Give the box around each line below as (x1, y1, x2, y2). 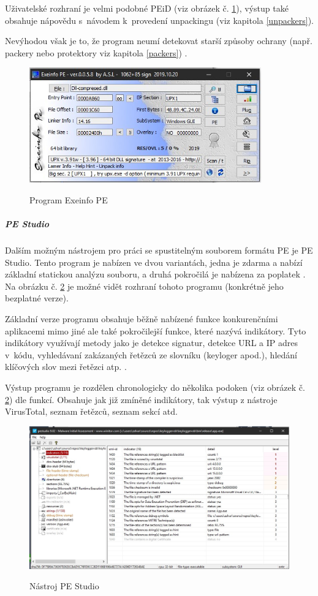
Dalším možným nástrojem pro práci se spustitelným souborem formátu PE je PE (5, 244, 313, 256)
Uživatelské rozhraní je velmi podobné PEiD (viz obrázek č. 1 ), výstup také (5, 2, 289, 14)
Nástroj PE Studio (29, 579, 99, 592)
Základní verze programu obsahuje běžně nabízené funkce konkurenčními (5, 312, 278, 325)
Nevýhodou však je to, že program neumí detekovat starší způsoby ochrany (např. (5, 34, 312, 47)
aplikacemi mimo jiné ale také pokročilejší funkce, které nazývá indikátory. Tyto (5, 324, 306, 337)
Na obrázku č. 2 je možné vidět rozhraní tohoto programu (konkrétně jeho (5, 279, 284, 292)
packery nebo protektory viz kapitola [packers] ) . (5, 46, 187, 59)
